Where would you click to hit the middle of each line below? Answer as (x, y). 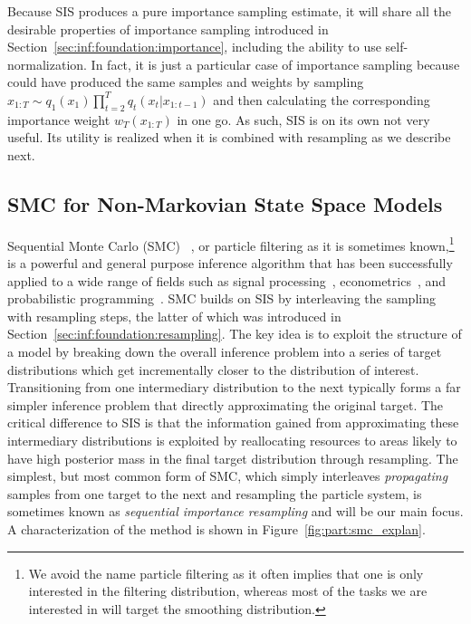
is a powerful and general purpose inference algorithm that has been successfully (230, 263)
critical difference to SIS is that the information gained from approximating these (233, 422)
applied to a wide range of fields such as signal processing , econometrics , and (227, 280)
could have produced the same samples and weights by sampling (186, 82)
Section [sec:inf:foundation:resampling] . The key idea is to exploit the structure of (235, 334)
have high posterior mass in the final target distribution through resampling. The (233, 458)
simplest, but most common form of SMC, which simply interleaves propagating (228, 476)
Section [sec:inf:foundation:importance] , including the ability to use (194, 47)
